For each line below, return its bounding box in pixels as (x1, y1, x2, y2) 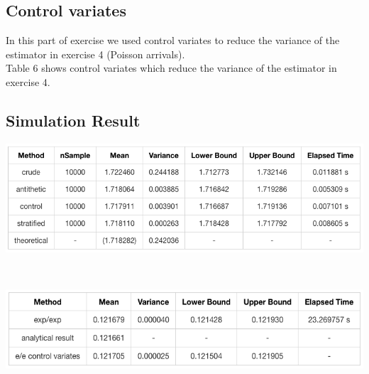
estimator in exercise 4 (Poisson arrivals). (6, 46, 185, 61)
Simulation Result (6, 109, 141, 131)
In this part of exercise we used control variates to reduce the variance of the (6, 33, 340, 48)
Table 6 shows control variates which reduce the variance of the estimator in (6, 60, 337, 75)
